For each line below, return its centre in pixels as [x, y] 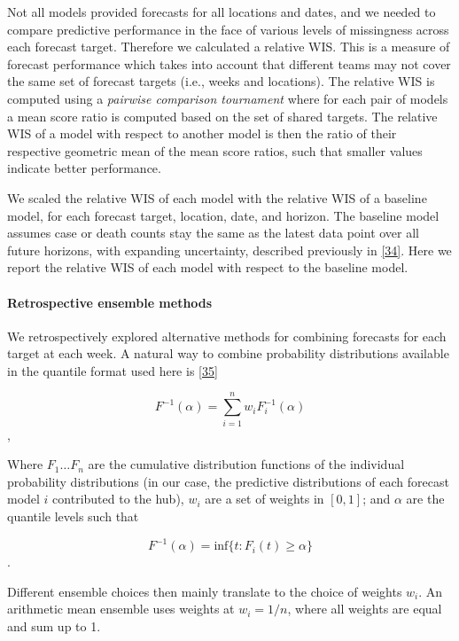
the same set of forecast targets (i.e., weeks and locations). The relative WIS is [221, 81]
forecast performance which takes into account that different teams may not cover [229, 63]
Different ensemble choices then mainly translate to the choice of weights [205, 591]
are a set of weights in [265, 499]
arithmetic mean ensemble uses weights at [121, 609]
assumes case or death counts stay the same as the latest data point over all [214, 233]
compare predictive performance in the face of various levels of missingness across [228, 29]
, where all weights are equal [365, 609]
